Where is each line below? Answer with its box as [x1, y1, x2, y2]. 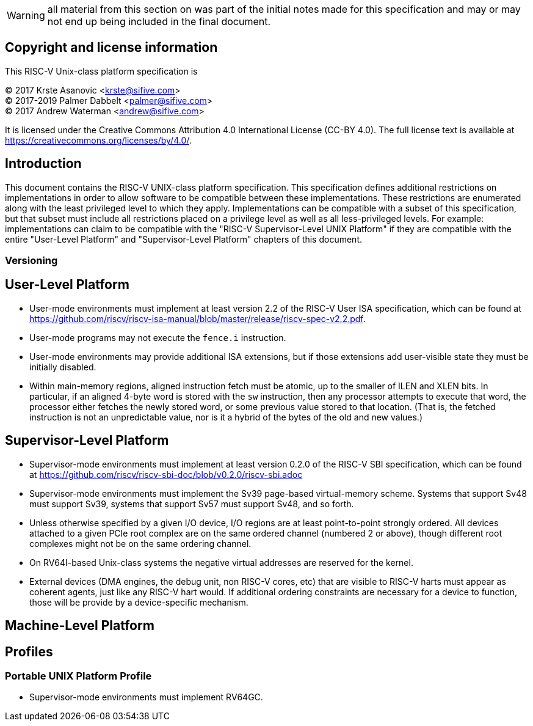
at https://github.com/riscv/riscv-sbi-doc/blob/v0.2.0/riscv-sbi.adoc [29, 469, 303, 480]
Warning [7, 9, 45, 21]
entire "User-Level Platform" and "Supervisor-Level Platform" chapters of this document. [5, 233, 362, 244]
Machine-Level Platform [5, 618, 154, 634]
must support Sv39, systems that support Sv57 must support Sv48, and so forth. [29, 498, 354, 509]
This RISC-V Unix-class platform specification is [5, 65, 198, 76]
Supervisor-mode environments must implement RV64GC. [29, 692, 263, 703]
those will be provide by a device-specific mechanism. [29, 596, 248, 607]
